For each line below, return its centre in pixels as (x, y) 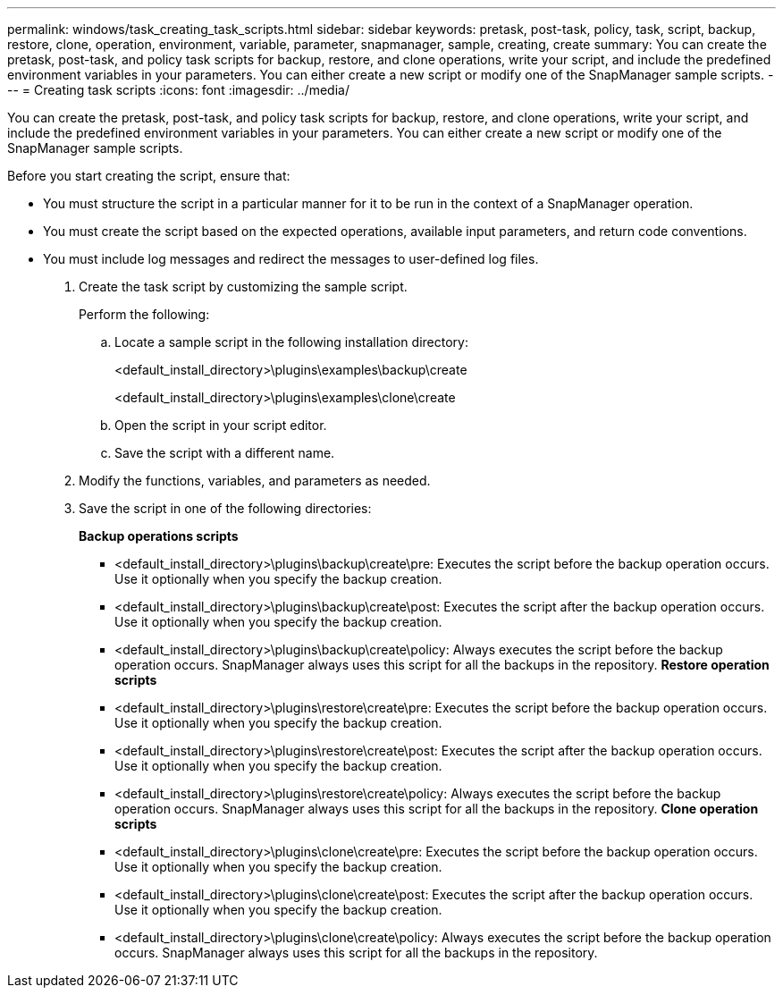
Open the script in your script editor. (221, 425)
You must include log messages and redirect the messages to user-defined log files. (291, 259)
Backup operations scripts (159, 536)
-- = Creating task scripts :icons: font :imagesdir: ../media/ (178, 90)
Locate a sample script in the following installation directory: (291, 342)
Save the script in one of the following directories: (225, 508)
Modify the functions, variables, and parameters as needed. (255, 481)
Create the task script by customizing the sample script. (243, 287)
